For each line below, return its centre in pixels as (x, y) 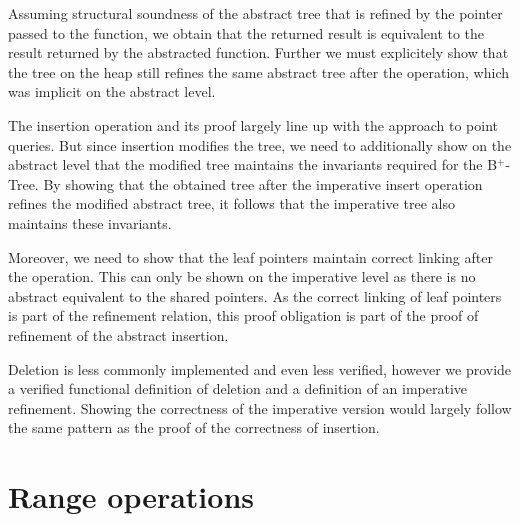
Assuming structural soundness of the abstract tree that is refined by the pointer (255, 13)
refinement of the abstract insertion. (118, 334)
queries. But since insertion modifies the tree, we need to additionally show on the (260, 144)
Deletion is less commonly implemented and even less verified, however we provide (260, 368)
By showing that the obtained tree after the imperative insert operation (263, 183)
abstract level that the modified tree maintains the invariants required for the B (253, 164)
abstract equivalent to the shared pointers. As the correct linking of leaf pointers (255, 295)
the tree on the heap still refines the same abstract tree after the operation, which (259, 71)
